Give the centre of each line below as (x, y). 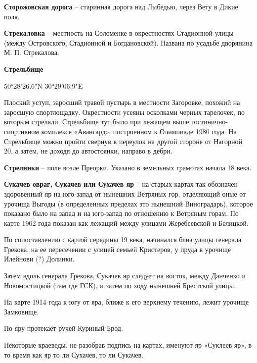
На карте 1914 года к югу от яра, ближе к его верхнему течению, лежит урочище (127, 302)
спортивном (21, 131)
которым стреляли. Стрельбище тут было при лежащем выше (97, 122)
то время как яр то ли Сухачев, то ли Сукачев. (74, 354)
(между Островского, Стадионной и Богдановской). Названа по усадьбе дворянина (128, 42)
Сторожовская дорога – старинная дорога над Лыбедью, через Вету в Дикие (121, 6)
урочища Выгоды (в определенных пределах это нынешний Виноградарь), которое (128, 203)
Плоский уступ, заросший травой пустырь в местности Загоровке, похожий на (122, 102)
